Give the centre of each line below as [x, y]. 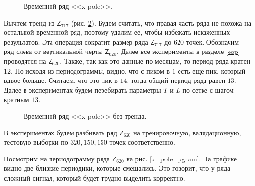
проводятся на [25, 61]
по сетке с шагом [208, 90]
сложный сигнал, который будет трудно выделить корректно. [95, 177]
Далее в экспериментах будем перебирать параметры [83, 90]
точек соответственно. [142, 142]
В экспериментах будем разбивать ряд [61, 132]
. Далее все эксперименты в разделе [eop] [178, 51]
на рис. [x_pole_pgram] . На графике [182, 158]
